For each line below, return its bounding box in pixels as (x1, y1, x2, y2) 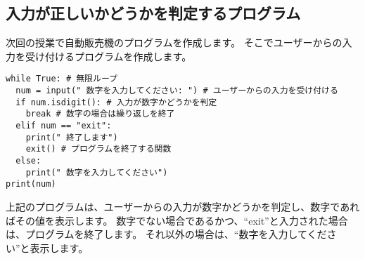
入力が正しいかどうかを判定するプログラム (6, 2, 301, 24)
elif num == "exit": (15, 121, 112, 131)
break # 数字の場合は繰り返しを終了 (25, 109, 175, 119)
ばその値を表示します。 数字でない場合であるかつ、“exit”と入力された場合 (6, 213, 348, 227)
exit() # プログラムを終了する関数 (25, 144, 172, 154)
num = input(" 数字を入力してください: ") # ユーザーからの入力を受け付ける (15, 86, 338, 96)
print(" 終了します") (25, 132, 118, 142)
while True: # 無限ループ (6, 74, 117, 84)
